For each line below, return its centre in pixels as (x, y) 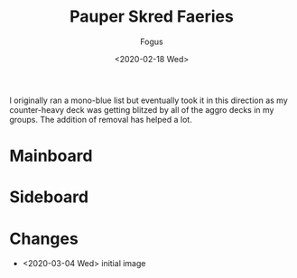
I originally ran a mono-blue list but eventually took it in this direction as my (149, 100)
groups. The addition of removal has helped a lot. (101, 119)
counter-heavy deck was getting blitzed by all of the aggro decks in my (142, 109)
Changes (44, 239)
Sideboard (49, 197)
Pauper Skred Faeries (152, 17)
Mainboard (51, 156)
